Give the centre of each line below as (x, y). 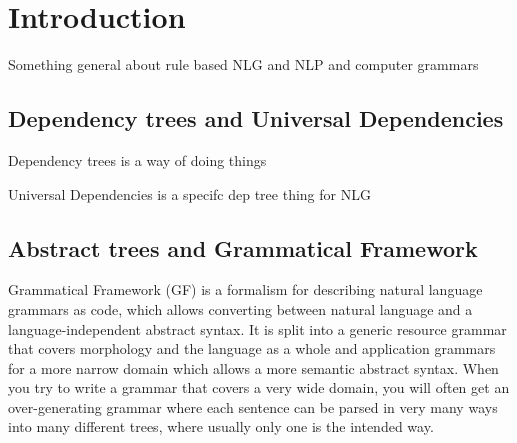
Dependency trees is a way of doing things (137, 159)
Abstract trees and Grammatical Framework (243, 247)
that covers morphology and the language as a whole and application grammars (252, 348)
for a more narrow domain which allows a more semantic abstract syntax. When (253, 367)
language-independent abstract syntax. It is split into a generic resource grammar (257, 328)
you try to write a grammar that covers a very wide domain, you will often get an (259, 387)
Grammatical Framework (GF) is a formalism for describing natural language (245, 289)
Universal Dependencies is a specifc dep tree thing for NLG (189, 193)
